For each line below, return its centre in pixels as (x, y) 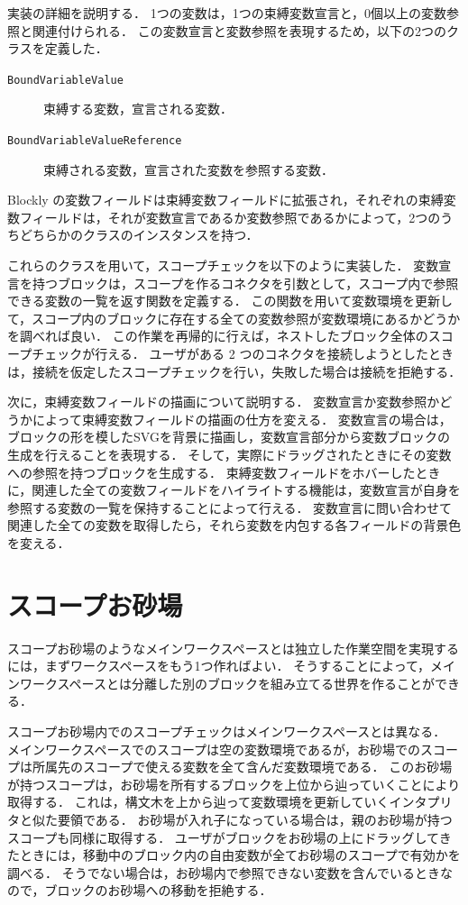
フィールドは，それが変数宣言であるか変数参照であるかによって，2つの (230, 217)
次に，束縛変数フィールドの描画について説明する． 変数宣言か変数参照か (224, 402)
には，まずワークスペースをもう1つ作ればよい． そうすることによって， (219, 666)
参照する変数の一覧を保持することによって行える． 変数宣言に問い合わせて (230, 507)
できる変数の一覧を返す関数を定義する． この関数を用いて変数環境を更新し (230, 301)
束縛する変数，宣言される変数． (138, 109)
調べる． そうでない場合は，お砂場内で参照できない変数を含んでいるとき (224, 872)
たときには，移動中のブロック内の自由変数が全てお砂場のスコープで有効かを (234, 855)
